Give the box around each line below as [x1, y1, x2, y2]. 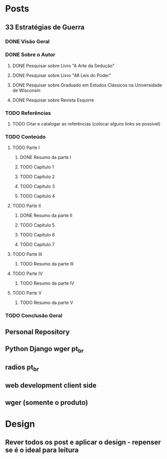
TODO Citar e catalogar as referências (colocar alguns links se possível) [12, 121, 161, 127]
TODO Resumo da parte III [19, 261, 74, 267]
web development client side [5, 381, 97, 390]
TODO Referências [5, 109, 51, 116]
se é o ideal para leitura [5, 446, 79, 454]
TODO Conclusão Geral [5, 312, 62, 319]
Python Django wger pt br [5, 344, 84, 354]
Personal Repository [5, 327, 70, 336]
